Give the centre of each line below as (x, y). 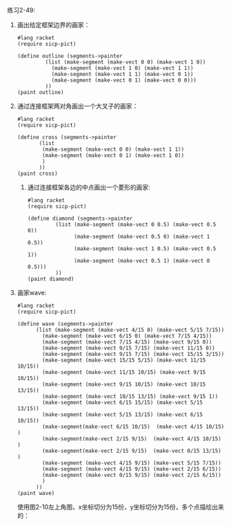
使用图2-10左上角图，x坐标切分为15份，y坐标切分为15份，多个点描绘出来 (120, 507)
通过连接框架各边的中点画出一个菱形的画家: (89, 187)
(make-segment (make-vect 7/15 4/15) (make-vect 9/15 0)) (127, 342)
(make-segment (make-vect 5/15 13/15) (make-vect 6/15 (123, 415)
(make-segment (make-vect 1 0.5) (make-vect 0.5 (145, 249)
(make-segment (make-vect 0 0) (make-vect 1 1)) (113, 149)
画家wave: (32, 293)
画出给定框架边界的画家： (53, 25)
